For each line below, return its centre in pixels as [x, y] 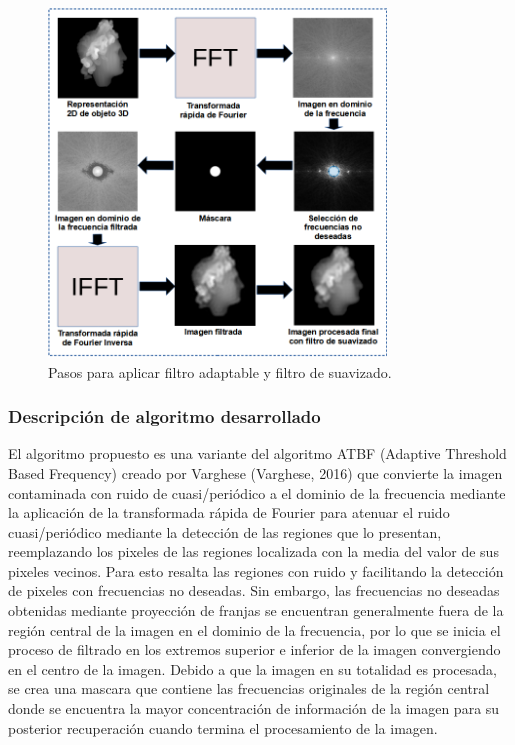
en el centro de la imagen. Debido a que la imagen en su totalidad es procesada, [252, 668]
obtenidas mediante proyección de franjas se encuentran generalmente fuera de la [256, 610]
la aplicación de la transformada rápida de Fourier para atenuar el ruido [229, 512]
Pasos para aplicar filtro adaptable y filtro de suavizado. [220, 371]
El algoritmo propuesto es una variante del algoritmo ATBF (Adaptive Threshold [257, 453]
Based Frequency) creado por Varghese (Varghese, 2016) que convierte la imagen [255, 472]
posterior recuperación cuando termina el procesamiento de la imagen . [223, 727]
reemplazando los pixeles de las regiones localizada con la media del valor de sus [253, 551]
